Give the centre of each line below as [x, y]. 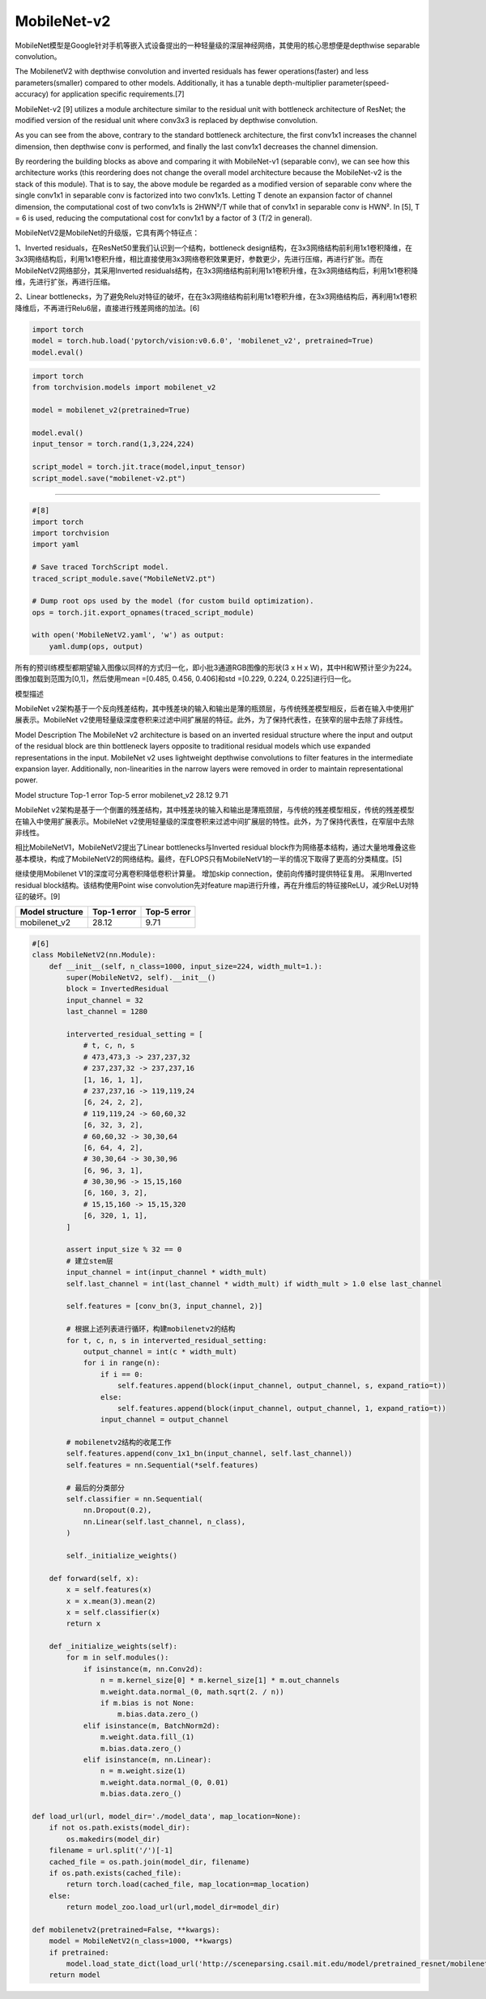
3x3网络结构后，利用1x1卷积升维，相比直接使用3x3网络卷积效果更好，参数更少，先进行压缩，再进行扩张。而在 [199, 259]
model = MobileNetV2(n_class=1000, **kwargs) [141, 1941]
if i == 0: [122, 1374]
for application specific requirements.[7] [117, 94]
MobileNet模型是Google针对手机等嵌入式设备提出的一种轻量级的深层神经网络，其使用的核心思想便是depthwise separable [217, 45]
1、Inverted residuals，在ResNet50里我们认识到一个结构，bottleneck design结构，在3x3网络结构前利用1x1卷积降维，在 [214, 248]
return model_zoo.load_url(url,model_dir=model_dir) [173, 1907]
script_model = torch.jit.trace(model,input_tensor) [139, 467]
